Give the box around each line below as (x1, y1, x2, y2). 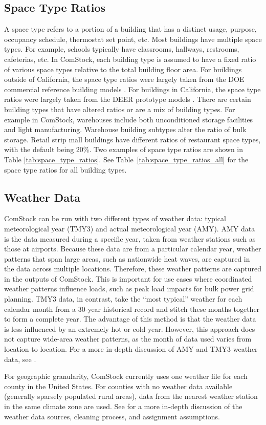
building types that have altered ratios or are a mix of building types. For (4, 103, 235, 114)
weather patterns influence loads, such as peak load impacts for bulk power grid (4, 283, 254, 294)
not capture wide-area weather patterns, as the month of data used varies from (4, 333, 252, 344)
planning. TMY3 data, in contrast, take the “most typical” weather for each (4, 293, 242, 304)
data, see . (4, 353, 36, 364)
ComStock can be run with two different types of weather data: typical (4, 213, 226, 224)
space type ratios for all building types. (4, 164, 127, 175)
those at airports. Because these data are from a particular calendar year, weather (4, 243, 261, 254)
